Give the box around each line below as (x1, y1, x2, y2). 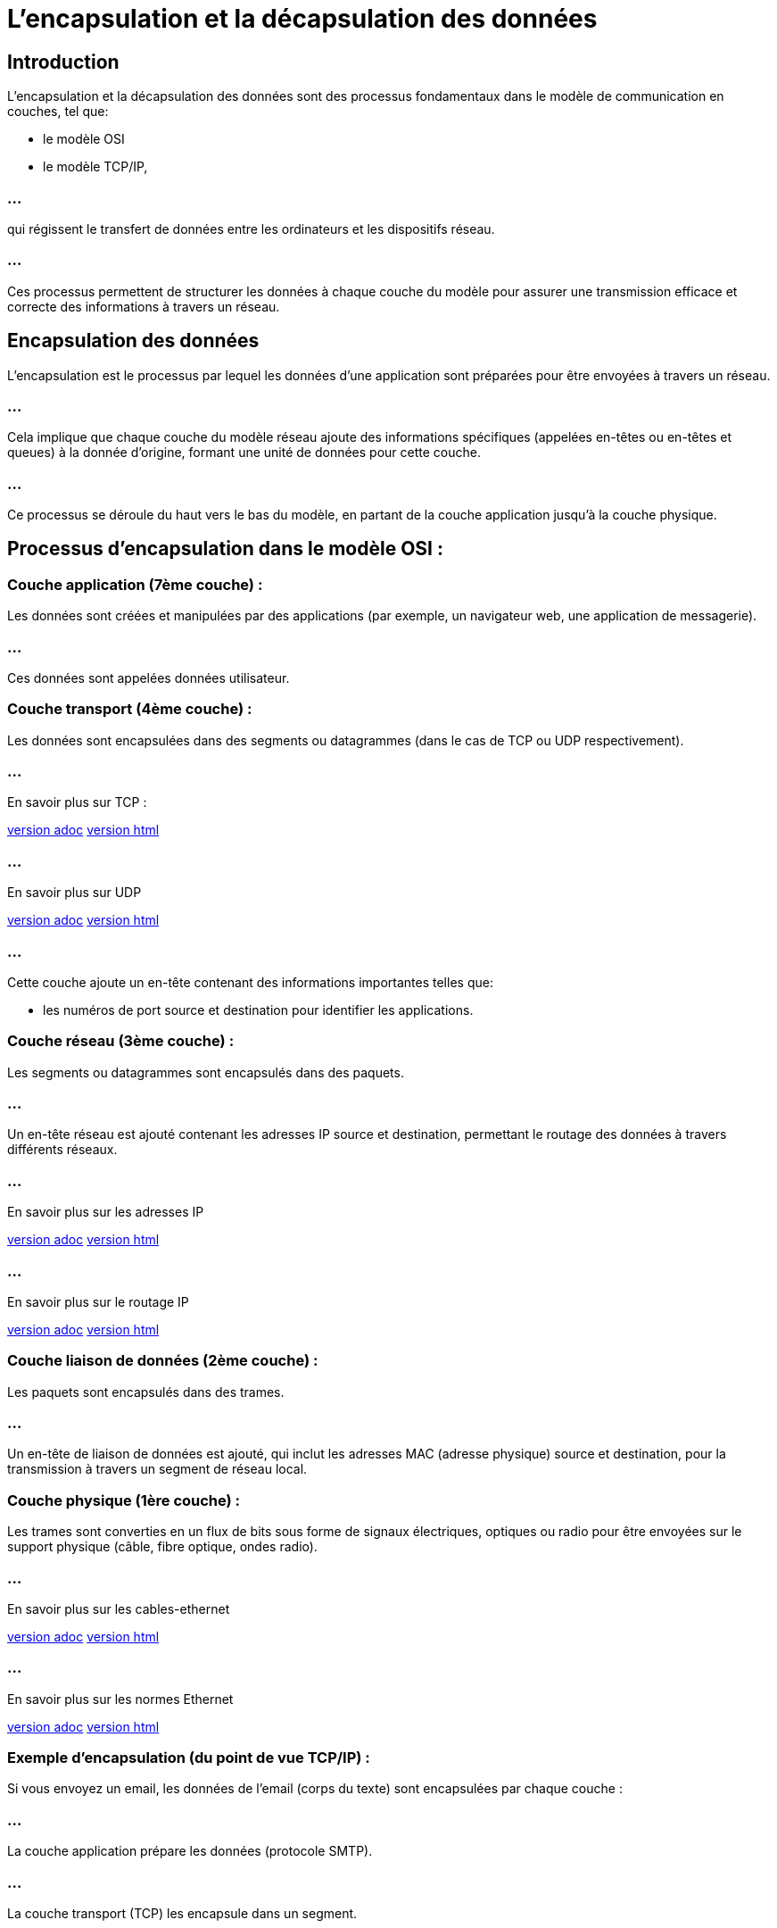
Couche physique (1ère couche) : (7, 1491, 241, 1509)
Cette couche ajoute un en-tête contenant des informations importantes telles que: (7, 974, 493, 990)
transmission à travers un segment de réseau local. (7, 1461, 308, 1477)
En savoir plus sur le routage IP (7, 1293, 189, 1309)
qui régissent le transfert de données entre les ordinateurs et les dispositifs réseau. (7, 220, 495, 237)
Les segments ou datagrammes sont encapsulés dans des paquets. (7, 1064, 404, 1080)
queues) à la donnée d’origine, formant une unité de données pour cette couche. (7, 445, 481, 461)
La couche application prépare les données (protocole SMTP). (7, 1843, 373, 1859)
